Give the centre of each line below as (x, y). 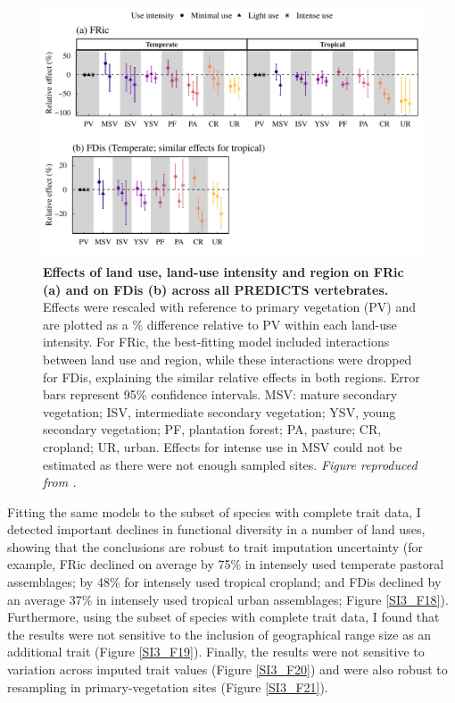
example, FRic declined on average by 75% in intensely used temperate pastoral (226, 564)
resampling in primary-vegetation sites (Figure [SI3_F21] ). (168, 686)
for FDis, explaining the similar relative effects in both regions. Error (232, 377)
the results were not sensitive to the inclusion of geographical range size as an (219, 634)
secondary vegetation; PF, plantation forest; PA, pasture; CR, (212, 429)
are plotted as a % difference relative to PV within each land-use (220, 324)
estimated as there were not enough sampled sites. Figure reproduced (230, 464)
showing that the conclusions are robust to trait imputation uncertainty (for (215, 546)
